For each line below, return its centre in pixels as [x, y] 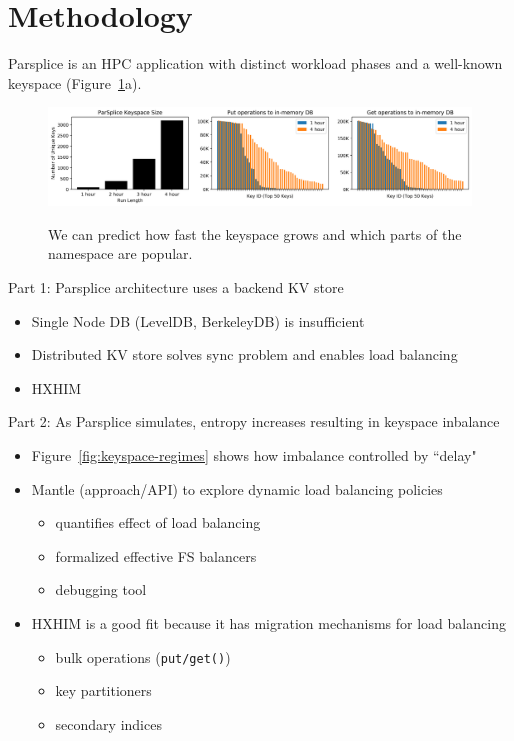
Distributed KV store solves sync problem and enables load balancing [244, 354]
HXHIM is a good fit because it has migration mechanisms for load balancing [268, 622]
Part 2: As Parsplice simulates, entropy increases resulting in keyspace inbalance [254, 421]
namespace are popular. [120, 253]
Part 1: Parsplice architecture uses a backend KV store [176, 287]
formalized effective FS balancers [156, 555]
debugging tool [101, 589]
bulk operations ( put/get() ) [143, 656]
